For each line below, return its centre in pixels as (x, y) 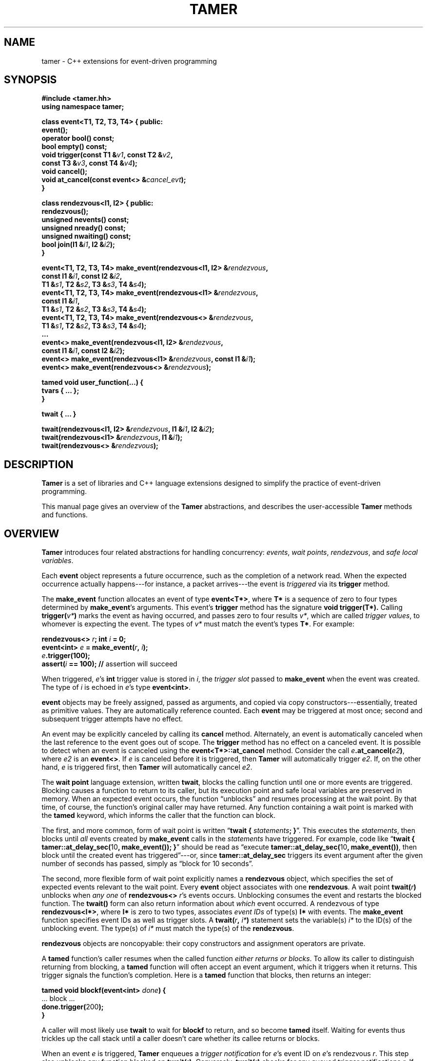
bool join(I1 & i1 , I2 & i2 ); (78, 245)
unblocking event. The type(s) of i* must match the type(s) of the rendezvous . (168, 928)
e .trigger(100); (66, 656)
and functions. (65, 515)
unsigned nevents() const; (85, 220)
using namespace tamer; (83, 107)
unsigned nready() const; (84, 228)
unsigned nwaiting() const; (86, 236)
